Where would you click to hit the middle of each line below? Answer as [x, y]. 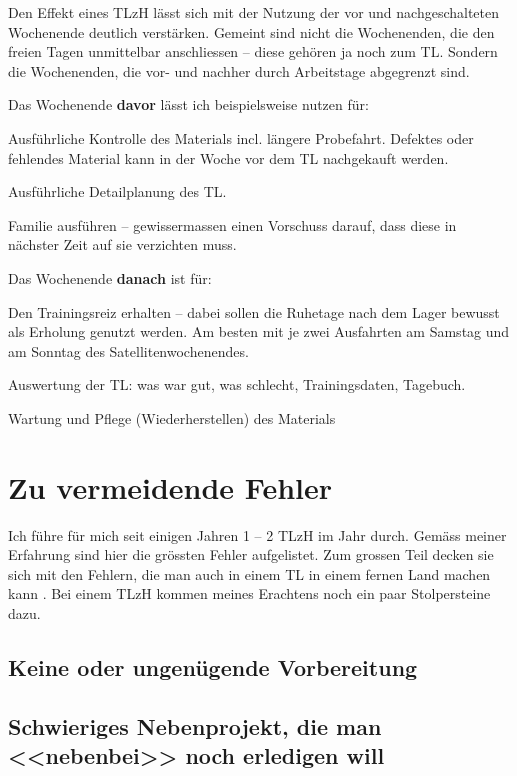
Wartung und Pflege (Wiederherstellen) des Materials [172, 417]
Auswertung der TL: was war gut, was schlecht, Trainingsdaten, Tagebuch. [237, 384]
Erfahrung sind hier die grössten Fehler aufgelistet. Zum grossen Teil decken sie [251, 554]
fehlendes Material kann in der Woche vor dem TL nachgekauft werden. [228, 157]
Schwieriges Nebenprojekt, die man [195, 725]
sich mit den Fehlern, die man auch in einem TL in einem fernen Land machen [249, 573]
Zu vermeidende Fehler [170, 486]
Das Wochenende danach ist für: [110, 277]
